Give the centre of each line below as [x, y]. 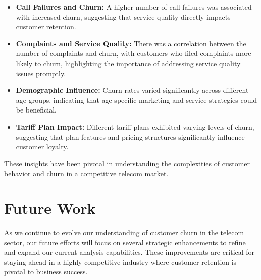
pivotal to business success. [46, 272]
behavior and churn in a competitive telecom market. [86, 173]
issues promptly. [41, 73]
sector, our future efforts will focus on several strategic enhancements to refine [125, 242]
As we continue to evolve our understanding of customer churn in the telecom [124, 232]
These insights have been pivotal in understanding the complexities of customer [127, 163]
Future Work [50, 208]
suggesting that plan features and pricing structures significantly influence [130, 136]
